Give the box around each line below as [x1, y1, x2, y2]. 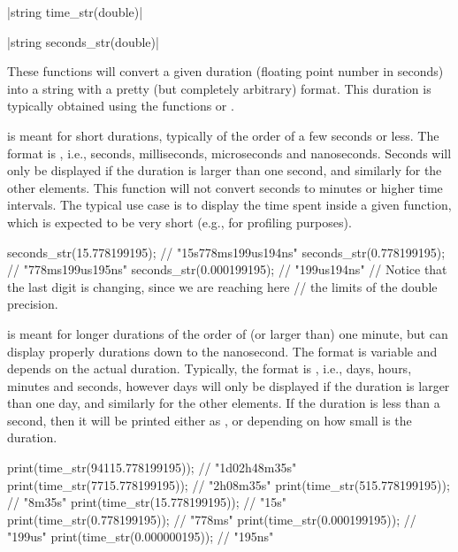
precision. [7, 295, 58, 313]
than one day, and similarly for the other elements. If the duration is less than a [7, 394, 440, 412]
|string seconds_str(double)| [7, 32, 159, 50]
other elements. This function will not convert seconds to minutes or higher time [7, 178, 443, 196]
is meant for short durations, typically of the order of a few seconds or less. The [7, 126, 439, 144]
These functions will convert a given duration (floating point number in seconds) [7, 62, 444, 80]
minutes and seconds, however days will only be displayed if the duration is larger [7, 376, 450, 395]
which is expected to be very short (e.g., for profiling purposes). [7, 212, 352, 231]
